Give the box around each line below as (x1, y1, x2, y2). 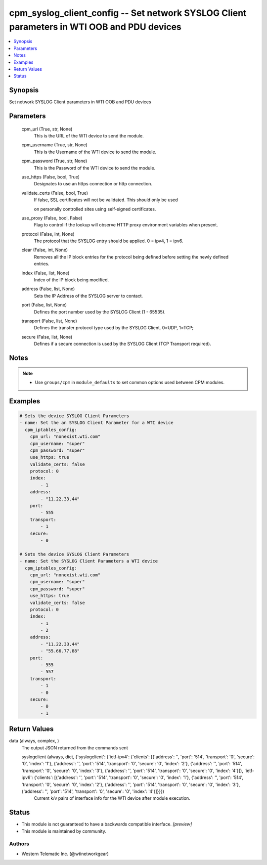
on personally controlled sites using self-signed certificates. (34, 206, 156, 212)
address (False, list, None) (21, 286, 75, 292)
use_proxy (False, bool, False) (21, 215, 83, 221)
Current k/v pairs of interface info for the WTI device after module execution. (34, 795, 190, 801)
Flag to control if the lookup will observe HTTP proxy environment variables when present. (34, 222, 219, 228)
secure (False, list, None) (21, 334, 73, 340)
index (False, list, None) (21, 270, 70, 276)
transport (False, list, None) (21, 318, 78, 324)
